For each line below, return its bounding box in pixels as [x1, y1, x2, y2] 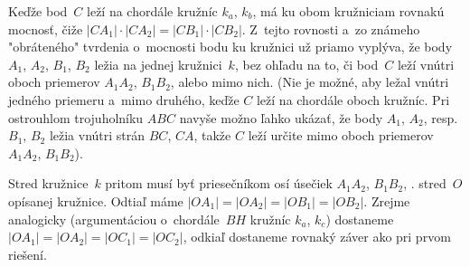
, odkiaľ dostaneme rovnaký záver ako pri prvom [183, 227, 451, 246]
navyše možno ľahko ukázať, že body [179, 108, 383, 127]
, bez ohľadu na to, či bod [234, 54, 379, 73]
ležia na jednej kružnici [94, 54, 222, 73]
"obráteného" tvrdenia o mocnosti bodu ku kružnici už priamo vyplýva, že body [8, 37, 453, 56]
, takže [193, 126, 231, 145]
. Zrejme [363, 191, 410, 210]
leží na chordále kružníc [87, 2, 218, 20]
